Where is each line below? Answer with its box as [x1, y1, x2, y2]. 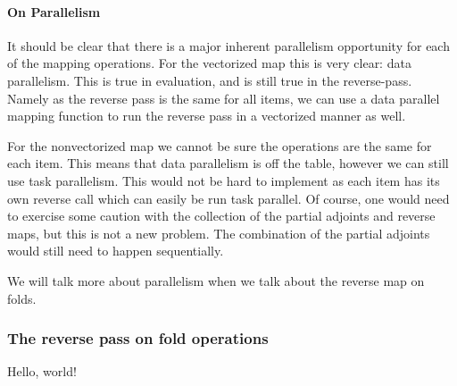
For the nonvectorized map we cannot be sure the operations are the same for [7, 136, 432, 155]
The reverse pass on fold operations [7, 327, 269, 349]
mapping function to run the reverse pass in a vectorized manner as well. [7, 106, 406, 125]
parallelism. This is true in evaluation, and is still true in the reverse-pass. [7, 71, 412, 89]
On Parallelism [7, 2, 101, 21]
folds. [7, 289, 37, 307]
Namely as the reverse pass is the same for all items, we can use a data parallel [7, 88, 440, 107]
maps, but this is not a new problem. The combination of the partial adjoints [7, 223, 430, 242]
